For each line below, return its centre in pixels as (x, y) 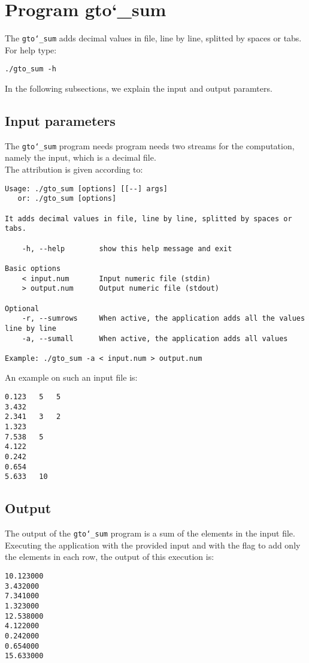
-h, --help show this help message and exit (127, 248)
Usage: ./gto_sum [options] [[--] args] (87, 189)
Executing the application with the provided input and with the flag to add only (153, 545)
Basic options (33, 268)
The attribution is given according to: (74, 169)
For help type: (31, 49)
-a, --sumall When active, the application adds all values (155, 338)
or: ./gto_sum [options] (67, 199)
